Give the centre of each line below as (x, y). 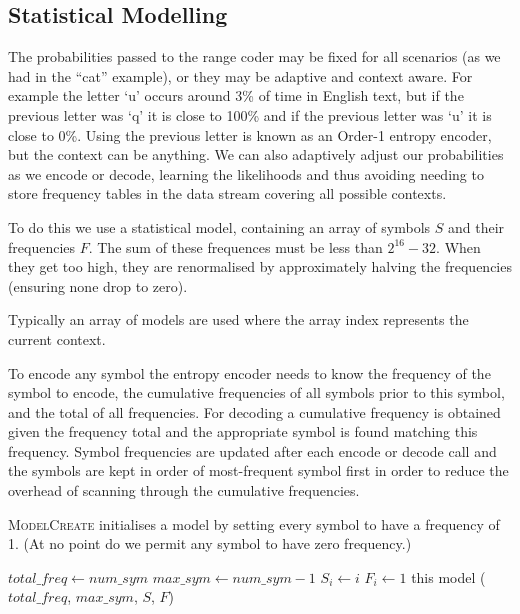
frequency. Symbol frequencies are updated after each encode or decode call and (252, 450)
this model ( (448, 576)
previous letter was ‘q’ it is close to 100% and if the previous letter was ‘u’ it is (250, 114)
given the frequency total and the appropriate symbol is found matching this (243, 431)
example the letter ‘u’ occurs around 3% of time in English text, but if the (236, 95)
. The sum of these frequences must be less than (235, 246)
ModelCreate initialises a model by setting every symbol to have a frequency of (254, 523)
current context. (57, 338)
